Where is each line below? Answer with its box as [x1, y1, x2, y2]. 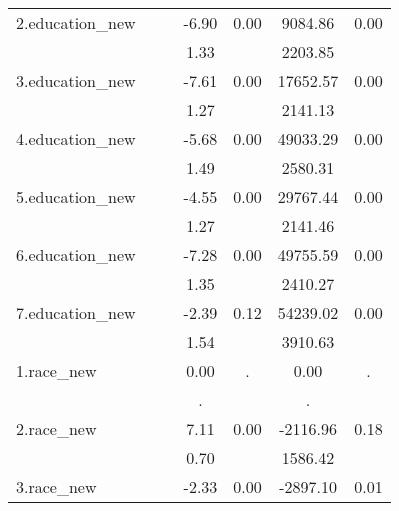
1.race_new [16, 359, 97, 382]
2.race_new [16, 417, 97, 440]
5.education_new [16, 185, 136, 208]
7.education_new [16, 301, 136, 324]
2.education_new [16, 11, 136, 34]
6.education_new [16, 243, 136, 266]
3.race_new [16, 475, 97, 498]
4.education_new [16, 127, 136, 150]
